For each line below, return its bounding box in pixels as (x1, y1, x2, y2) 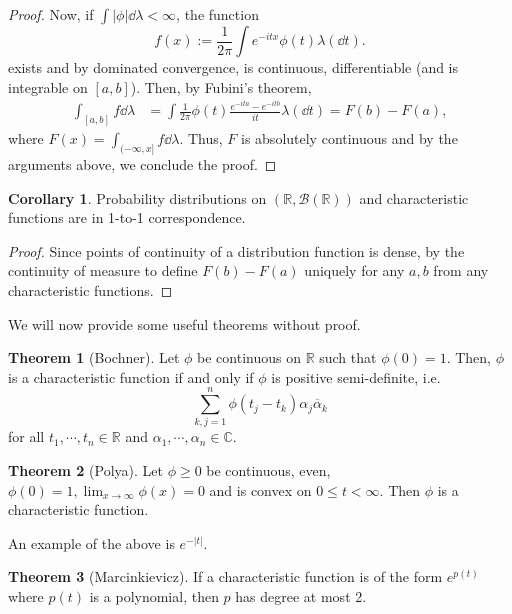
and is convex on (209, 479, 312, 500)
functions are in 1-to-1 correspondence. (8, 207, 246, 228)
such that (319, 347, 377, 368)
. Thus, (179, 128, 223, 149)
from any (433, 260, 489, 281)
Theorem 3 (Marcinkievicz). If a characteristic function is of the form (8, 566, 443, 587)
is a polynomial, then (89, 585, 219, 606)
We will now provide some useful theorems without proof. (8, 313, 361, 334)
